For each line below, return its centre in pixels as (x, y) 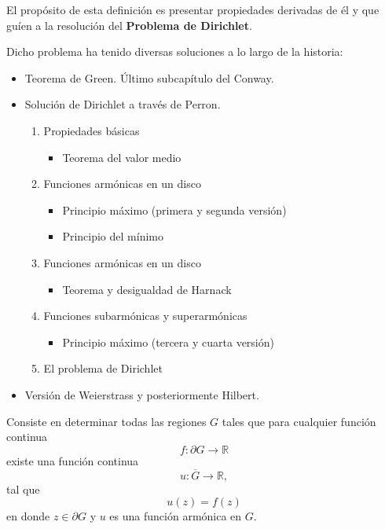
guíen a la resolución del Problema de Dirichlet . (129, 25)
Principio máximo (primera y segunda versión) (174, 209)
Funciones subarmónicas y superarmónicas (145, 316)
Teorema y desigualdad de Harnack (147, 289)
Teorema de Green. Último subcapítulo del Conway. (149, 77)
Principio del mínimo (113, 236)
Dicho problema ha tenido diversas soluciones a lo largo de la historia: (175, 51)
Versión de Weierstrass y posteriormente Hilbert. (142, 394)
